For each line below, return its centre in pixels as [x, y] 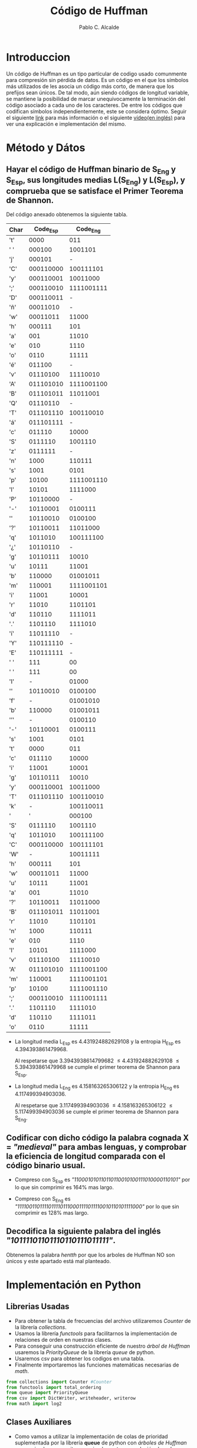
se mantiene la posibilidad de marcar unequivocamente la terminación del [96, 99]
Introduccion [38, 57]
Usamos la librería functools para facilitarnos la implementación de [96, 1333]
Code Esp [46, 230]
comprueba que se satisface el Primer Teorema [95, 191]
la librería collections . [40, 1327]
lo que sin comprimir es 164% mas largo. [64, 1188]
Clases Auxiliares [39, 1422]
